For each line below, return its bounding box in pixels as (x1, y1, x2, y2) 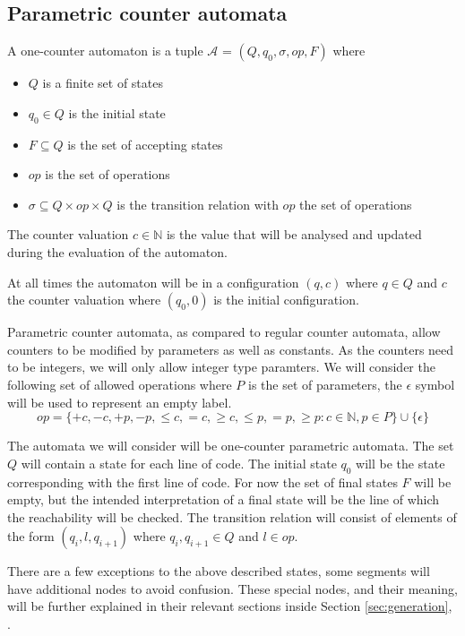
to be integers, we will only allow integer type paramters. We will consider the (7, 357, 435, 376)
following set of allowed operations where (7, 374, 232, 393)
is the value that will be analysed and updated (166, 225, 422, 244)
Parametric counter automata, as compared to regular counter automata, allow (7, 322, 441, 341)
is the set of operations (45, 165, 170, 184)
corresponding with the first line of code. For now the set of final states (7, 472, 398, 491)
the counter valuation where (7, 290, 161, 309)
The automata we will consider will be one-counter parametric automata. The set (7, 436, 454, 455)
